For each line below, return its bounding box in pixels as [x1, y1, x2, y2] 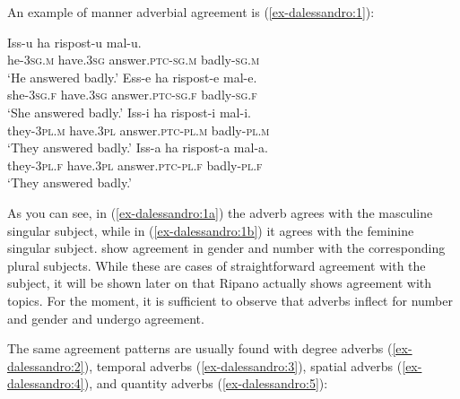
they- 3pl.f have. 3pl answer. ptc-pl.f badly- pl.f [7, 155, 263, 174]
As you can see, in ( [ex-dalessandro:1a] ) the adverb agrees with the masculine [7, 203, 433, 221]
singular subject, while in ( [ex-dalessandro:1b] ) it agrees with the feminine [7, 221, 414, 239]
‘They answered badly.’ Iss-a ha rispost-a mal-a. [7, 138, 268, 157]
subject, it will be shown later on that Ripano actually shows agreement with [7, 273, 432, 292]
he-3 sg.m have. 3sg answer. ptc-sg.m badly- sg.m [7, 50, 260, 69]
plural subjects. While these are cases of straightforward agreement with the [7, 256, 426, 274]
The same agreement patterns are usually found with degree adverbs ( [7, 339, 393, 358]
